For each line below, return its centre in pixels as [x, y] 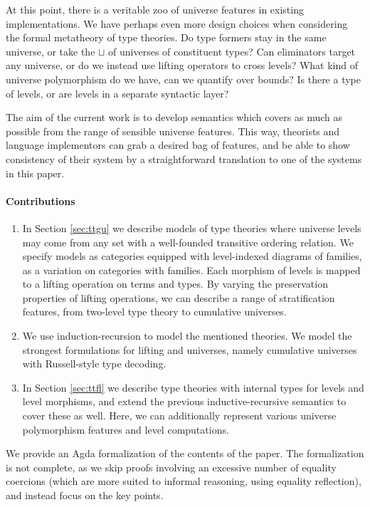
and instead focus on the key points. [85, 495]
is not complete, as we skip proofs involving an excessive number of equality [171, 467]
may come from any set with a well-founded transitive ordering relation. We [188, 242]
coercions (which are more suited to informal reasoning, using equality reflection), [184, 481]
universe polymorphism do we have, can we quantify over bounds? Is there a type [183, 79]
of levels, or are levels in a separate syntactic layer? [117, 93]
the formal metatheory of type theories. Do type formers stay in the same [166, 37]
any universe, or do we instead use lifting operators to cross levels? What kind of [182, 65]
